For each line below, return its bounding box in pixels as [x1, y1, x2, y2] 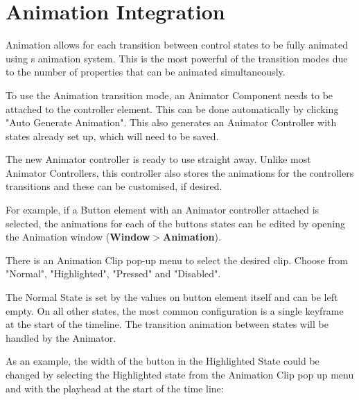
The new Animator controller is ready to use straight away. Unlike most [6, 152, 311, 166]
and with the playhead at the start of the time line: [6, 381, 224, 395]
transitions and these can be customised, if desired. [6, 179, 222, 193]
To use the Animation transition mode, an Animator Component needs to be [6, 87, 333, 102]
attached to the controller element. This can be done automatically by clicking [6, 101, 339, 116]
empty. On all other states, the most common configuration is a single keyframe [6, 303, 344, 318]
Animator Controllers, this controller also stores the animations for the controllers [6, 165, 354, 180]
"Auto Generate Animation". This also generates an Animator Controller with [6, 115, 337, 130]
